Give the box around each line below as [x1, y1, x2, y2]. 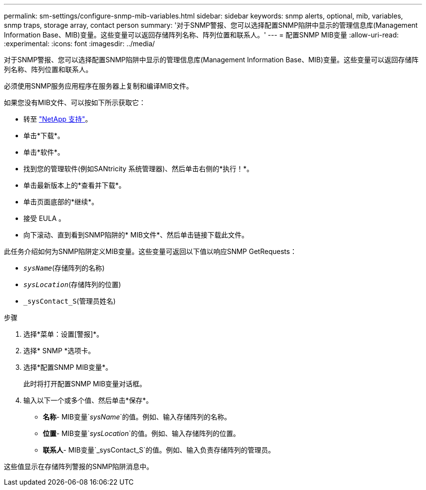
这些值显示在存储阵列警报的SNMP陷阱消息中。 [4, 462, 154, 471]
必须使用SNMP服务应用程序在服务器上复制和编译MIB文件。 [4, 82, 193, 90]
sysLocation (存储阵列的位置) [23, 280, 121, 289]
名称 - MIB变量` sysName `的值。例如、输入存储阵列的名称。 [43, 413, 231, 421]
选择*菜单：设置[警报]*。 [23, 330, 104, 338]
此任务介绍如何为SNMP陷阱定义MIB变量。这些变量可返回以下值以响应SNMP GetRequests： [4, 247, 297, 255]
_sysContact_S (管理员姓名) [23, 297, 116, 305]
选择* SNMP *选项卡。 [23, 346, 95, 355]
